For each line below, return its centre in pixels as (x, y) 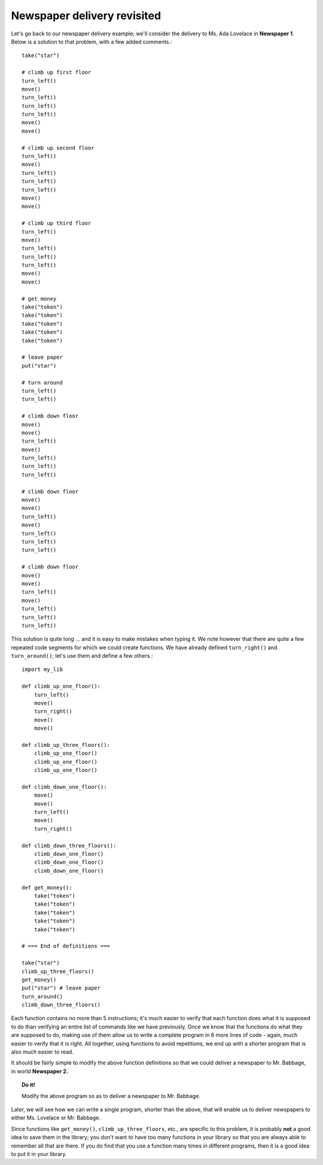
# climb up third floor (57, 223)
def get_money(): (47, 887)
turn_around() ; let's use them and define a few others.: (82, 656)
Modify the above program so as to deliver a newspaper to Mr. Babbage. (111, 1096)
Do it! (28, 1085)
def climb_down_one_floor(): (64, 787)
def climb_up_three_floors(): (66, 745)
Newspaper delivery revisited (86, 16)
